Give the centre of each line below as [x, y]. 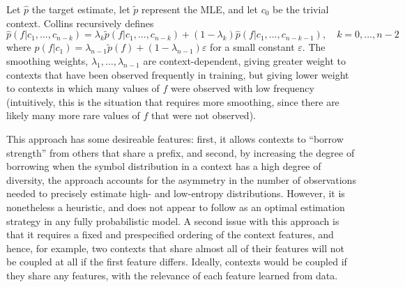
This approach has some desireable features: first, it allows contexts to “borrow [175, 138]
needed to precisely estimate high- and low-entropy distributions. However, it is [176, 193]
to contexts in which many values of [83, 88]
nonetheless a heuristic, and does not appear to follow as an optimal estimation [176, 207]
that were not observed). [204, 115]
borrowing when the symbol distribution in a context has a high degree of [164, 166]
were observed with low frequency [243, 88]
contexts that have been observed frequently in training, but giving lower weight [178, 74]
